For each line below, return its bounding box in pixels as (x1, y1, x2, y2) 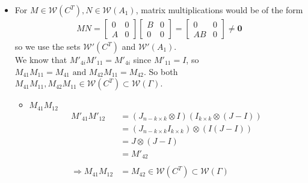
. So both (144, 65, 178, 77)
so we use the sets (14, 40, 81, 53)
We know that (14, 53, 67, 66)
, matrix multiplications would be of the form (135, 4, 303, 16)
